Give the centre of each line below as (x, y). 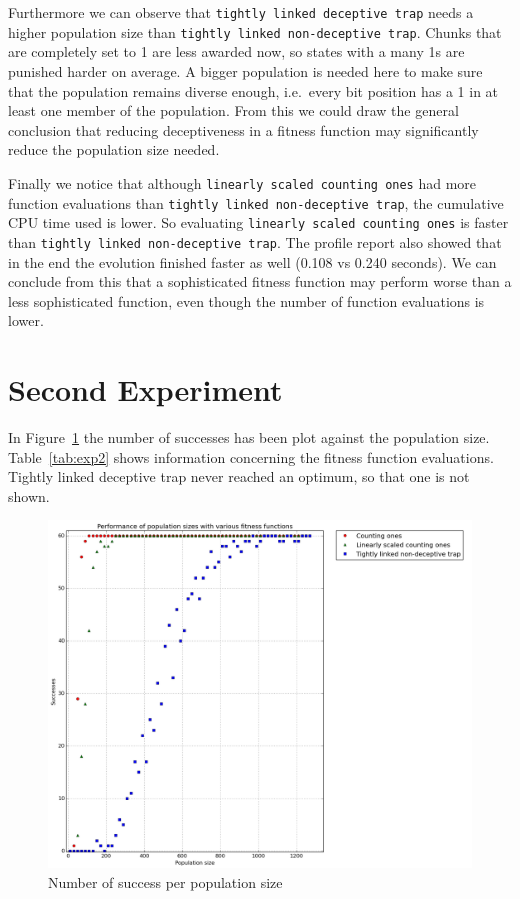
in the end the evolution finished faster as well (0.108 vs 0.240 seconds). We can (252, 261)
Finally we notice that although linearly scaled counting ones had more (242, 182)
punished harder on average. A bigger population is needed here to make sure (245, 70)
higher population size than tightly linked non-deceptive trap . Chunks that (255, 31)
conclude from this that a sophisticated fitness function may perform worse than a (260, 281)
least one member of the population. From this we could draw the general (233, 110)
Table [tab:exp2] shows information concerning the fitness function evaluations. (251, 456)
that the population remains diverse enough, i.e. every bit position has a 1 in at (253, 90)
